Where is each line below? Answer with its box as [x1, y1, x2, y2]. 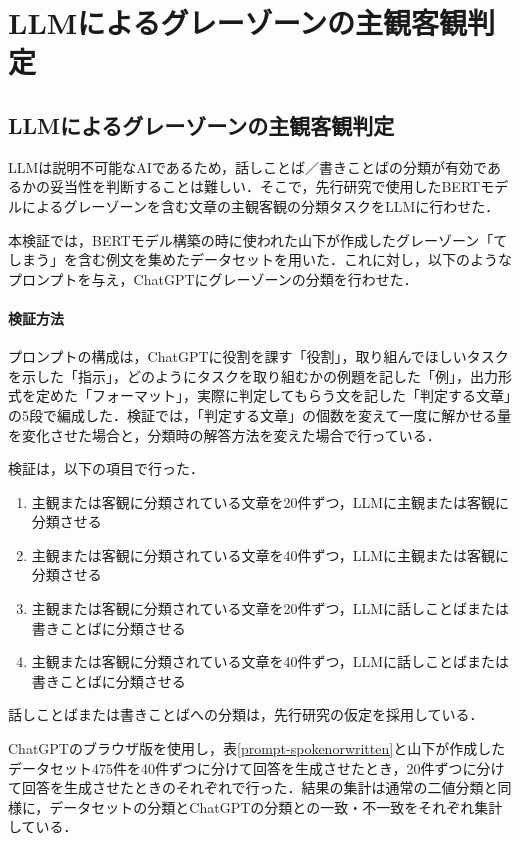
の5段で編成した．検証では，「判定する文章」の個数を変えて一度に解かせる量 [8, 404, 512, 425]
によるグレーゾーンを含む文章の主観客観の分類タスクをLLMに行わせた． [21, 195, 500, 216]
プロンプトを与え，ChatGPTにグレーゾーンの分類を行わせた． [8, 268, 418, 289]
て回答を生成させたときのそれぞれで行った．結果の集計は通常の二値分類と [8, 777, 498, 798]
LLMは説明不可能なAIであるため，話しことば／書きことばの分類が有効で [8, 156, 487, 177]
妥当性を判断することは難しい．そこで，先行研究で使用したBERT [49, 176, 481, 197]
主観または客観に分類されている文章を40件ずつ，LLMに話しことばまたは [31, 651, 510, 672]
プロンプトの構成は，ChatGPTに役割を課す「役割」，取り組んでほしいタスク [8, 346, 509, 367]
